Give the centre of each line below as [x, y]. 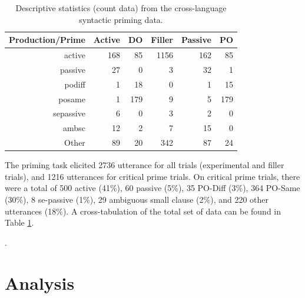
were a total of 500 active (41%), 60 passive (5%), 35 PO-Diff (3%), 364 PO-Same [152, 188]
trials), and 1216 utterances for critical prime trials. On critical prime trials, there [152, 176]
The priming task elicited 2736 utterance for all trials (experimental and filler [145, 165]
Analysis [40, 282]
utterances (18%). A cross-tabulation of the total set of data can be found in [143, 211]
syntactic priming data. [121, 19]
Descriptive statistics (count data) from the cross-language [121, 8]
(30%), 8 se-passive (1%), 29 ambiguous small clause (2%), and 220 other [137, 199]
